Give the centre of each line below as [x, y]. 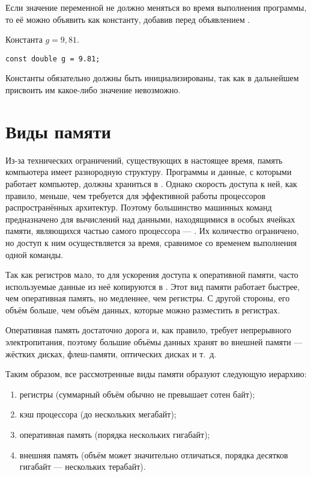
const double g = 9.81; [53, 59]
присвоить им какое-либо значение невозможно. [93, 90]
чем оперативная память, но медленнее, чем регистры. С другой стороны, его [148, 298]
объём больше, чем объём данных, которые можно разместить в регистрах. [143, 309]
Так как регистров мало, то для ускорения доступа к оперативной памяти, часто [152, 275]
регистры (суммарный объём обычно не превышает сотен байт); [137, 394]
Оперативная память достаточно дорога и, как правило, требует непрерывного [149, 330]
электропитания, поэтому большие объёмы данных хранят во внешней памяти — [154, 342]
